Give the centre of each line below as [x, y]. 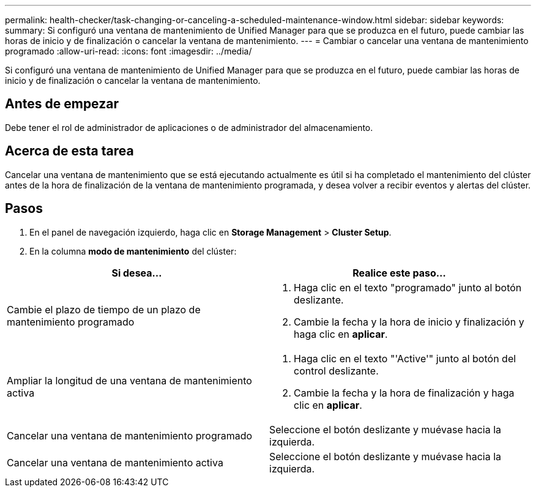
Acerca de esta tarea [69, 151]
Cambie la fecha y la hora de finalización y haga [404, 393]
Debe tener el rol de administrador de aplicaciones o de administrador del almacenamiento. [189, 127]
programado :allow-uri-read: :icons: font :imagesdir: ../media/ [128, 51]
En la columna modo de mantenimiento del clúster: [133, 251]
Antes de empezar [62, 104]
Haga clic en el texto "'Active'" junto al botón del [405, 358]
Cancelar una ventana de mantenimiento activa [115, 462]
